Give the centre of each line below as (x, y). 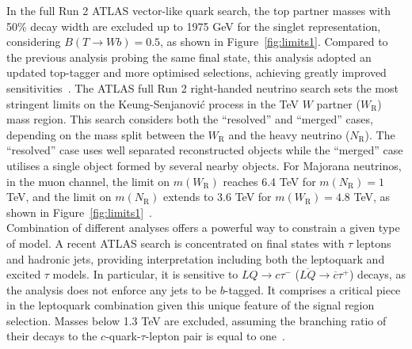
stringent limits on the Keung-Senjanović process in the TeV (153, 103)
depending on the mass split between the (105, 134)
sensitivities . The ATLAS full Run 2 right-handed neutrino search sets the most (202, 87)
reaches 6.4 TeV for (269, 181)
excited (24, 274)
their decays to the (52, 336)
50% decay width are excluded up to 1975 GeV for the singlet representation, (194, 26)
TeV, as (372, 197)
